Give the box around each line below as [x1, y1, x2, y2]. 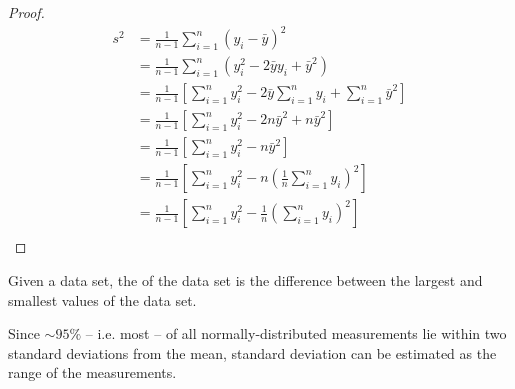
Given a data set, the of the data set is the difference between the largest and [8, 269, 483, 290]
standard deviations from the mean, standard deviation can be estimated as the [8, 342, 497, 363]
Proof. [8, 2, 45, 22]
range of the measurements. [8, 362, 177, 383]
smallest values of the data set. [8, 289, 197, 310]
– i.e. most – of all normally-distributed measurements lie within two [85, 323, 507, 344]
